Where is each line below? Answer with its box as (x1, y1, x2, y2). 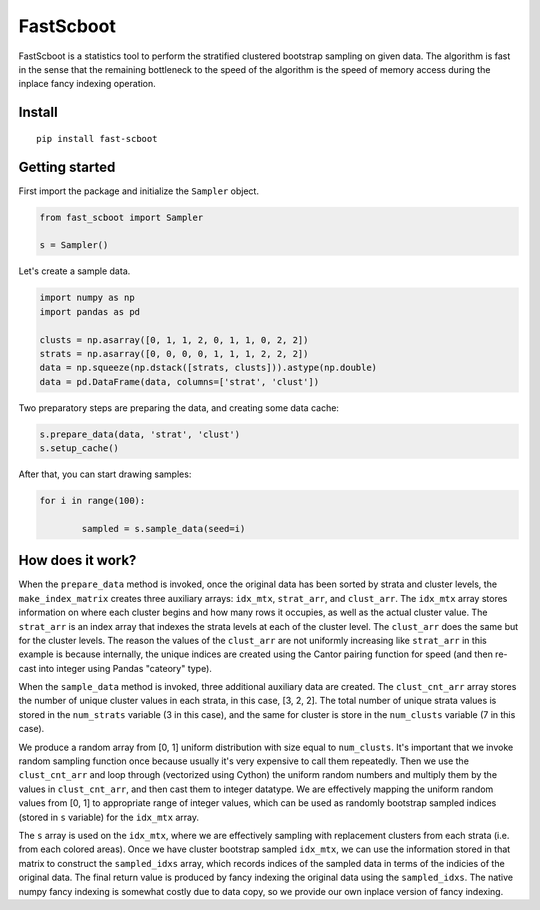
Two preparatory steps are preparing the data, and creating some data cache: (18, 401, 340, 414)
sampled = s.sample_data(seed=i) (81, 523, 246, 534)
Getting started (18, 158, 116, 175)
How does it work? (18, 552, 137, 569)
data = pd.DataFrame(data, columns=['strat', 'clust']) (39, 376, 320, 387)
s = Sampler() (39, 240, 109, 251)
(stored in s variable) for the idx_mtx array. (18, 811, 200, 823)
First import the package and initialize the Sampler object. (18, 185, 260, 197)
